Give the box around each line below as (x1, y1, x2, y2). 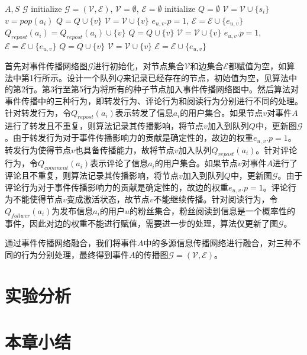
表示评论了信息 (90, 157, 148, 169)
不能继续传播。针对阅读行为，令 (153, 193, 278, 205)
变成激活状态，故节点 (66, 193, 150, 205)
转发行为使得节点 (5, 143, 71, 156)
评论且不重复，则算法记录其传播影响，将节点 (5, 169, 179, 182)
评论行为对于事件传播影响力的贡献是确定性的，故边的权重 (5, 180, 228, 193)
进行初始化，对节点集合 (93, 60, 185, 72)
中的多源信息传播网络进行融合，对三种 (143, 237, 293, 249)
